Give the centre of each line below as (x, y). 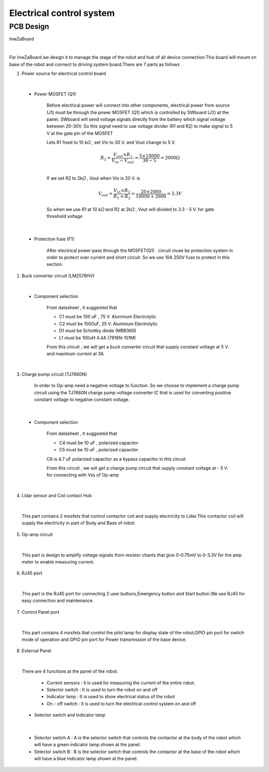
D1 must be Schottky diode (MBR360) (98, 331)
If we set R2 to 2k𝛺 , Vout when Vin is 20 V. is (93, 178)
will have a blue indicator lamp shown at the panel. (86, 759)
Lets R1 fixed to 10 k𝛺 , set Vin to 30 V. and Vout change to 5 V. (111, 143)
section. (55, 264)
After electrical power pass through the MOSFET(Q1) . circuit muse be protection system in (140, 250)
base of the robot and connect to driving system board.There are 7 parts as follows (94, 64)
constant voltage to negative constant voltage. (82, 399)
